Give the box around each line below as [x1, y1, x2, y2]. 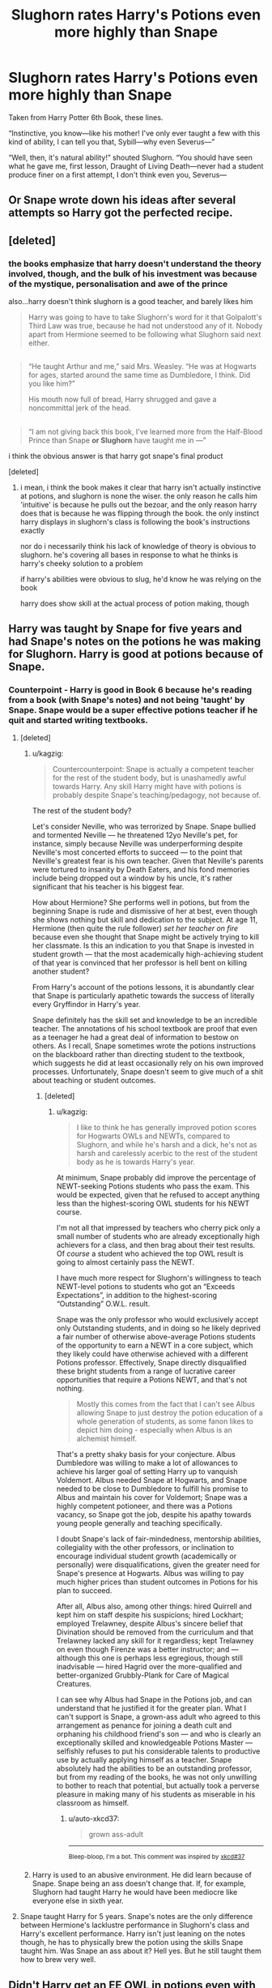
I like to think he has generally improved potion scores [76, 1123, 257, 1133]
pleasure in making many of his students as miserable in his [56, 1789, 256, 1799]
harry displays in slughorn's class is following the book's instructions [19, 516, 251, 526]
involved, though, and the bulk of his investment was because [8, 268, 257, 279]
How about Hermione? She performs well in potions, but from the [32, 898, 250, 907]
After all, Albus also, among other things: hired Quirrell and [56, 1601, 253, 1611]
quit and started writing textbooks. [8, 715, 148, 726]
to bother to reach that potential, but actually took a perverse [56, 1781, 260, 1791]
